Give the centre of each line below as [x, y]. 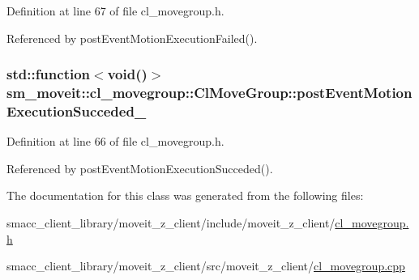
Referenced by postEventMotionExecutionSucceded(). [140, 168]
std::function [49, 74]
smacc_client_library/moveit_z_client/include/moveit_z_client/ [171, 223]
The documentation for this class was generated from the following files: [185, 195]
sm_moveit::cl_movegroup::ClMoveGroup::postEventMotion [209, 93]
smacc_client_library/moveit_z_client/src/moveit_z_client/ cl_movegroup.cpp [206, 266]
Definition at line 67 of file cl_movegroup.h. [115, 11]
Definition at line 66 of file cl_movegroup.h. [115, 141]
